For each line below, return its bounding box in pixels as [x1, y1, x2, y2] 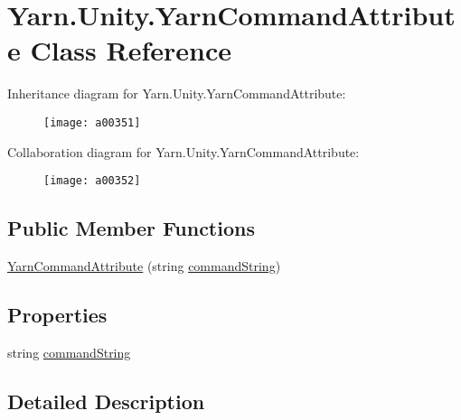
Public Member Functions [7, 214, 255, 242]
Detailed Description [7, 387, 205, 415]
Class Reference [30, 32, 231, 69]
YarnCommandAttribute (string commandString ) [7, 257, 281, 275]
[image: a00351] [43, 116, 141, 129]
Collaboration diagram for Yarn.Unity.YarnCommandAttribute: [7, 142, 360, 161]
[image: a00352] [43, 174, 141, 188]
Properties [7, 301, 108, 328]
